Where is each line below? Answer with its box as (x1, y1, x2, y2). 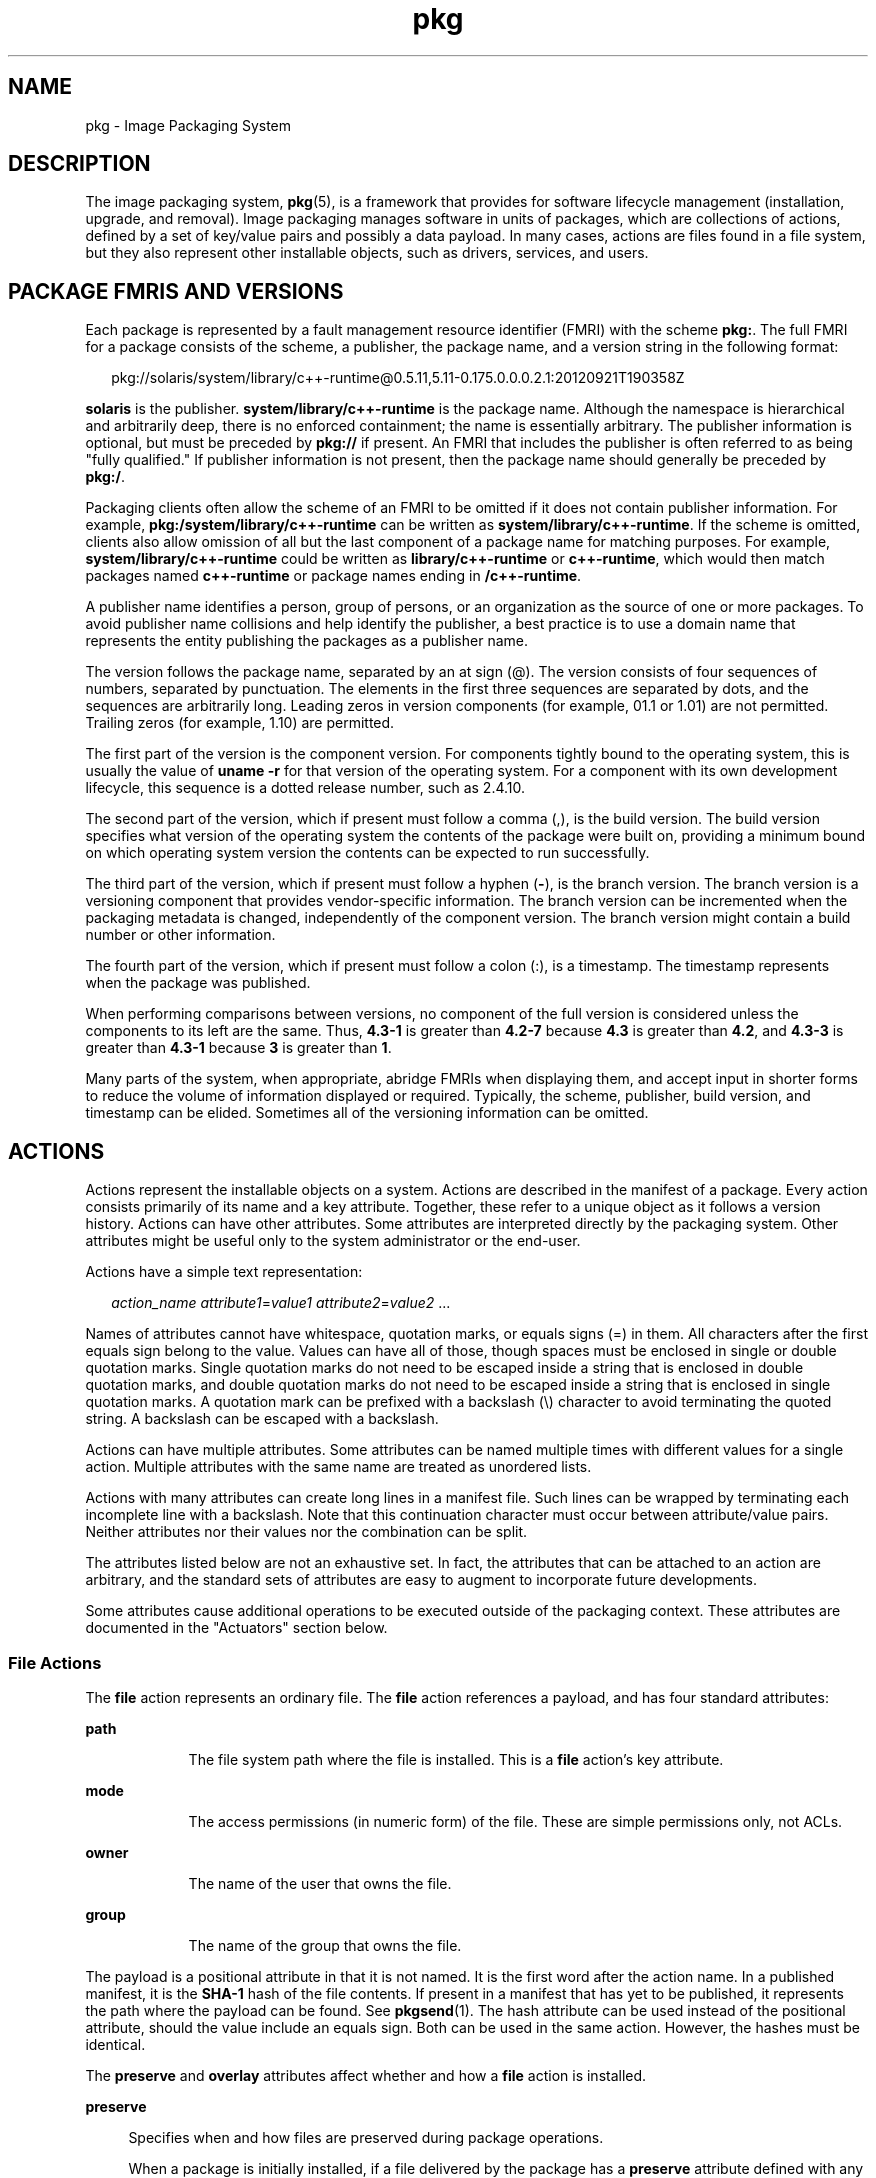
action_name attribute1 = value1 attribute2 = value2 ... (111, 1294, 451, 1312)
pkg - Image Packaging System (85, 116, 292, 134)
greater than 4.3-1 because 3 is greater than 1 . (85, 1039, 392, 1057)
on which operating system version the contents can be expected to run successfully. (85, 844, 650, 862)
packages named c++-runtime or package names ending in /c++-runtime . (85, 567, 582, 585)
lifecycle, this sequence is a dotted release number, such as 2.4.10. (85, 779, 526, 797)
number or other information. (85, 926, 276, 944)
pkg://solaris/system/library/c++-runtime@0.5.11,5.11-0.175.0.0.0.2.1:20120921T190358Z (111, 369, 685, 387)
